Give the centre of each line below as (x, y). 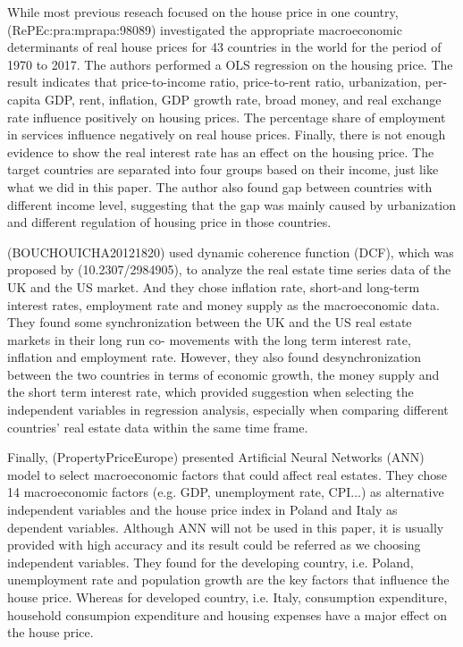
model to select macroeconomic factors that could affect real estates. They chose (227, 474)
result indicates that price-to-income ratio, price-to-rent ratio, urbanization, (214, 82)
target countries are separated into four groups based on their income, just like (223, 169)
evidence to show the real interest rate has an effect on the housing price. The (221, 151)
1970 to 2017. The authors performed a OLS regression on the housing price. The (230, 64)
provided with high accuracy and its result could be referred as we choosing (214, 545)
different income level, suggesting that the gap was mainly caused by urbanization (232, 204)
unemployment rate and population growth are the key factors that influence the (228, 580)
